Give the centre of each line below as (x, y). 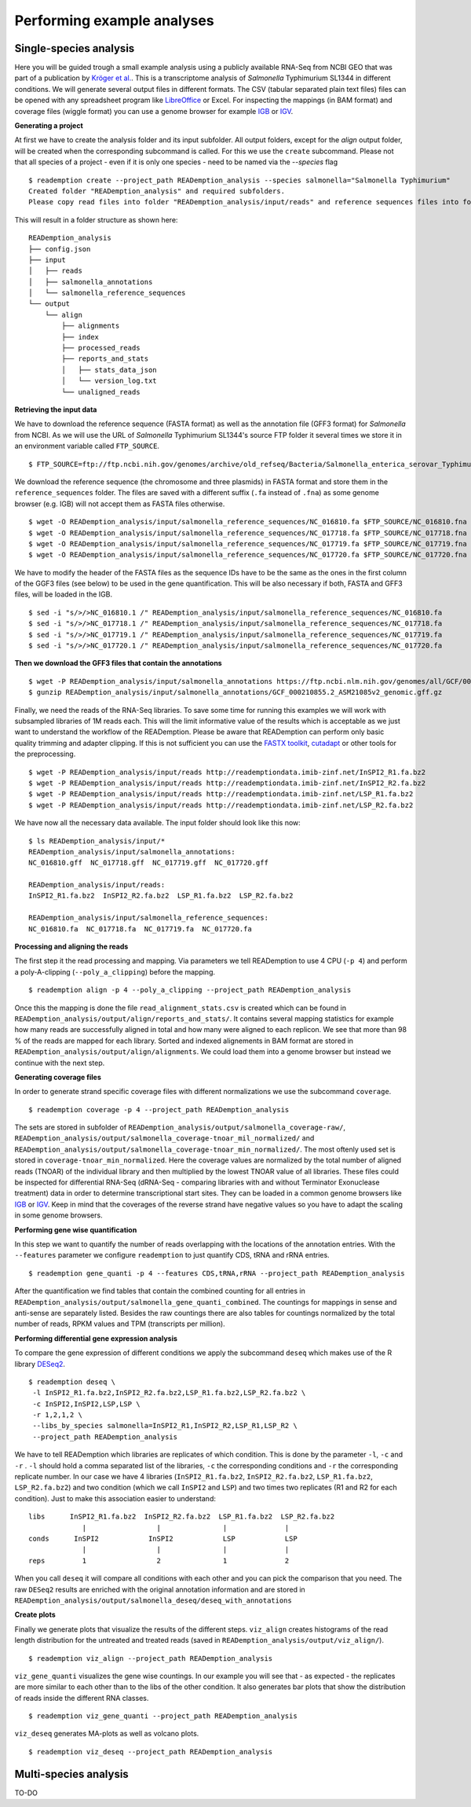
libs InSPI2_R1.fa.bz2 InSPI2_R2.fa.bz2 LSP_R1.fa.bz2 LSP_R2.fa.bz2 (182, 1517)
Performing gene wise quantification (76, 1229)
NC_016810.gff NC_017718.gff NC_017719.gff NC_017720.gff (148, 863)
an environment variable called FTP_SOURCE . (87, 446)
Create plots (35, 1614)
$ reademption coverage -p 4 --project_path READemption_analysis (159, 1109)
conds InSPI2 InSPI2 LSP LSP (163, 1538)
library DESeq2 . (40, 1364)
